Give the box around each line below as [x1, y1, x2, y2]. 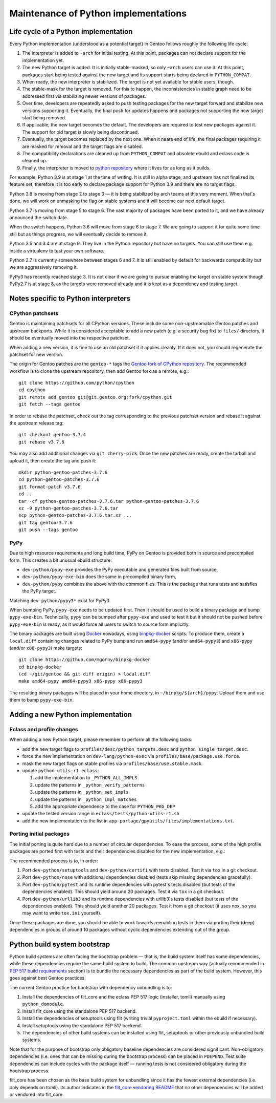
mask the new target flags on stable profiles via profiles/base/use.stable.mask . [22, 760, 203, 767]
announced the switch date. [9, 215, 68, 221]
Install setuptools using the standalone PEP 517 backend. [22, 1022, 143, 1029]
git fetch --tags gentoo [18, 401, 81, 407]
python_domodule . [22, 1001, 64, 1007]
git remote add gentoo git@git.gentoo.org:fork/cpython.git [18, 394, 172, 400]
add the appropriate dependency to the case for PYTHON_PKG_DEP [35, 803, 175, 809]
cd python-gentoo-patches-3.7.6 [18, 477, 100, 482]
